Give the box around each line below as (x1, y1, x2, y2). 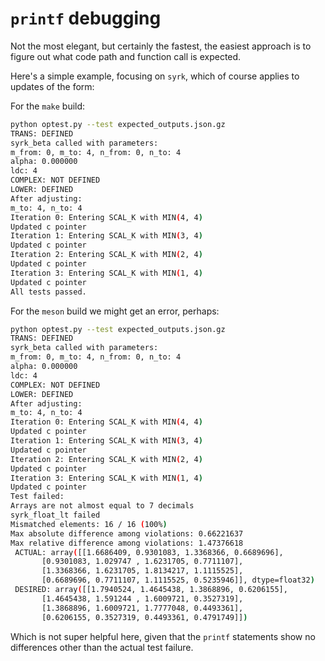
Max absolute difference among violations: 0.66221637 (10, 528, 244, 539)
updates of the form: (10, 80, 95, 92)
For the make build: (10, 100, 86, 112)
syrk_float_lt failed (10, 510, 101, 521)
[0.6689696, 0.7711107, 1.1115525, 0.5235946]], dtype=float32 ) (41, 575, 315, 586)
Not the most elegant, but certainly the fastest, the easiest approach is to (10, 40, 312, 52)
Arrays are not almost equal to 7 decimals (10, 501, 195, 511)
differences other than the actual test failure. (10, 641, 194, 653)
